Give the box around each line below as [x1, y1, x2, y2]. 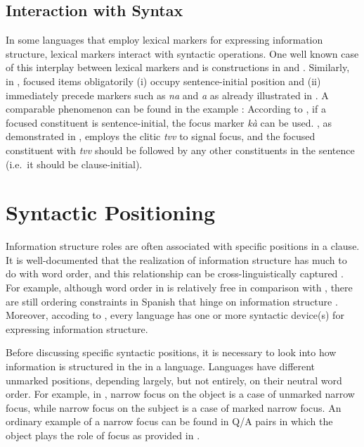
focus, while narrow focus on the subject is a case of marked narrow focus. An [6, 400, 342, 415]
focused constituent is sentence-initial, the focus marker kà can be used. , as [6, 115, 332, 130]
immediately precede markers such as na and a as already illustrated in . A [6, 87, 329, 102]
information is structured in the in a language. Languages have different [6, 359, 316, 374]
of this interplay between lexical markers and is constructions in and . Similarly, [6, 60, 350, 75]
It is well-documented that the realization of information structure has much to [6, 252, 347, 267]
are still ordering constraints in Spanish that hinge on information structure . [6, 294, 338, 308]
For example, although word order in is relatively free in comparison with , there [6, 280, 353, 295]
